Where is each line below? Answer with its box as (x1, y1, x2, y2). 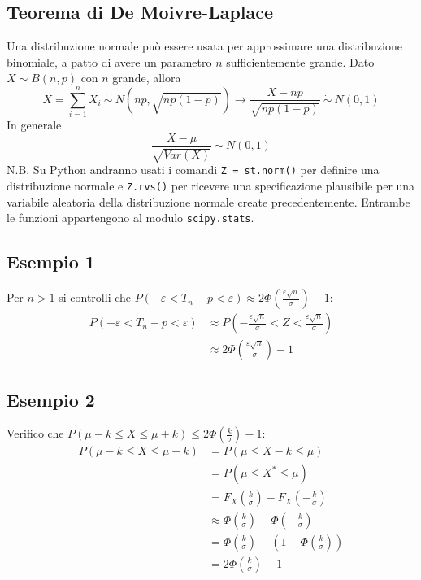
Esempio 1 (7, 249, 95, 274)
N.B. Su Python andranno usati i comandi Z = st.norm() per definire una (7, 161, 380, 178)
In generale (7, 116, 62, 133)
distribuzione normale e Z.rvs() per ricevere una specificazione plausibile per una (7, 177, 415, 194)
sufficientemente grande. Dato (226, 53, 375, 70)
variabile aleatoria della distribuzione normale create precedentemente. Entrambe (7, 193, 410, 210)
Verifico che (7, 425, 64, 442)
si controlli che (59, 289, 132, 306)
